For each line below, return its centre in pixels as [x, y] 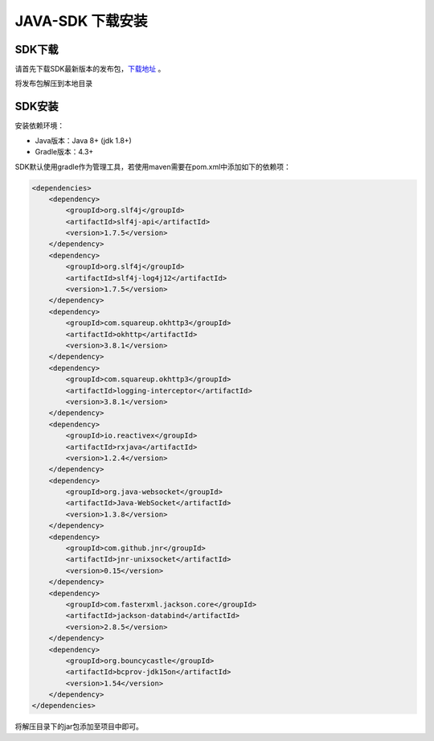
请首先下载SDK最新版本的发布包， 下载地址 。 [90, 69]
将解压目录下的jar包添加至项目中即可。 [79, 727]
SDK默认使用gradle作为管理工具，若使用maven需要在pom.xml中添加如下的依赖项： [153, 167]
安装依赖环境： [39, 126]
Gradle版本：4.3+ [64, 152]
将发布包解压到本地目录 [53, 84]
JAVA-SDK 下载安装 [81, 21]
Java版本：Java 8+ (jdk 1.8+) [83, 140]
